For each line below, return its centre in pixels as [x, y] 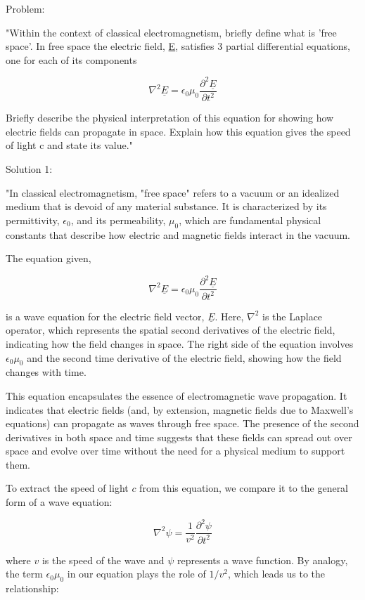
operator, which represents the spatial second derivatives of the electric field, [171, 330]
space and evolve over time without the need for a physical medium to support [175, 451]
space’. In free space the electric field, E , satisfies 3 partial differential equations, [178, 46]
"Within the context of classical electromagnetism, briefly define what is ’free [171, 32]
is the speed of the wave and [103, 560]
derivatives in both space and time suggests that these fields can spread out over [179, 437]
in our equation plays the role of [136, 574]
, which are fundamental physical [250, 220]
